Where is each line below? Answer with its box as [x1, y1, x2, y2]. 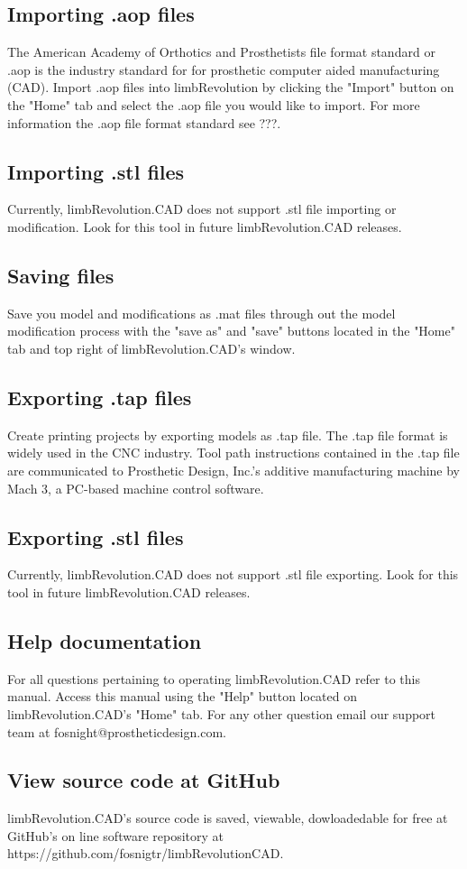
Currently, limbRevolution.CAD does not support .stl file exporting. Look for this [7, 565, 459, 584]
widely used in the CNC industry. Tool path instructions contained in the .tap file [7, 443, 460, 462]
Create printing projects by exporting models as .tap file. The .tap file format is [7, 425, 448, 444]
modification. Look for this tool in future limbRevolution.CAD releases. [7, 217, 402, 236]
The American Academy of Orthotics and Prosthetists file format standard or [7, 42, 435, 61]
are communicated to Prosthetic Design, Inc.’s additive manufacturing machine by [7, 460, 461, 479]
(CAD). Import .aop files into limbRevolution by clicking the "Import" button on [7, 78, 454, 97]
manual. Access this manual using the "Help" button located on [7, 687, 357, 706]
